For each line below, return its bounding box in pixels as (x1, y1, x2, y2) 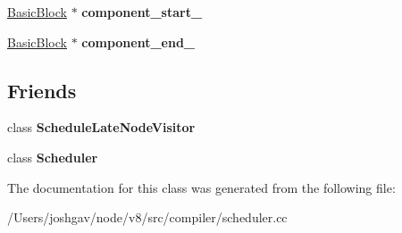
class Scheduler (7, 147, 98, 166)
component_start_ (81, 3, 203, 21)
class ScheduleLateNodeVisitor (7, 118, 196, 137)
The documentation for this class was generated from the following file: (7, 178, 396, 196)
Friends (7, 76, 77, 104)
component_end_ (81, 32, 196, 51)
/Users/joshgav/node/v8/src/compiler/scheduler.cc (7, 208, 288, 227)
